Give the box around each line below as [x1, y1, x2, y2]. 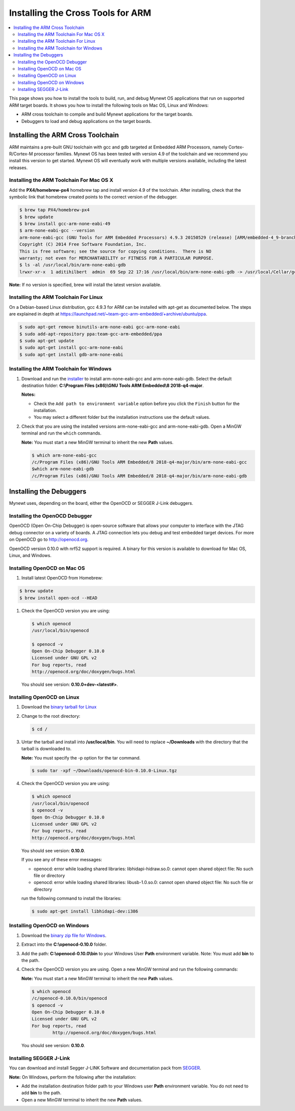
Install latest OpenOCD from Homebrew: [21, 575, 103, 581]
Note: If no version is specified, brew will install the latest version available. [9, 282, 162, 288]
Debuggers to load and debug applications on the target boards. [21, 118, 152, 124]
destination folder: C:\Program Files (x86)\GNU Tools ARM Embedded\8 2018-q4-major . [21, 382, 204, 388]
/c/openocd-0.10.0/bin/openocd [31, 995, 108, 1001]
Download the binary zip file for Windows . [21, 932, 107, 938]
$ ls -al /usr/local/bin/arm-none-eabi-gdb [19, 262, 126, 268]
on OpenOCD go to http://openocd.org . [9, 536, 88, 543]
